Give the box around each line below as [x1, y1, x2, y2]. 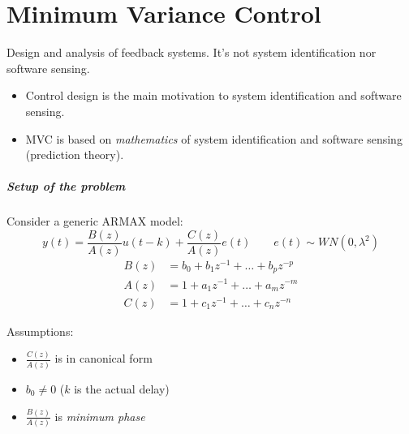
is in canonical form [54, 350, 153, 367]
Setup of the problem [6, 178, 126, 195]
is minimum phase [54, 407, 145, 424]
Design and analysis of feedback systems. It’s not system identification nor [6, 44, 377, 61]
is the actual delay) [74, 380, 170, 397]
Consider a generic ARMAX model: [6, 213, 183, 230]
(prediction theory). [25, 146, 124, 163]
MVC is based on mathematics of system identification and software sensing [25, 130, 403, 147]
